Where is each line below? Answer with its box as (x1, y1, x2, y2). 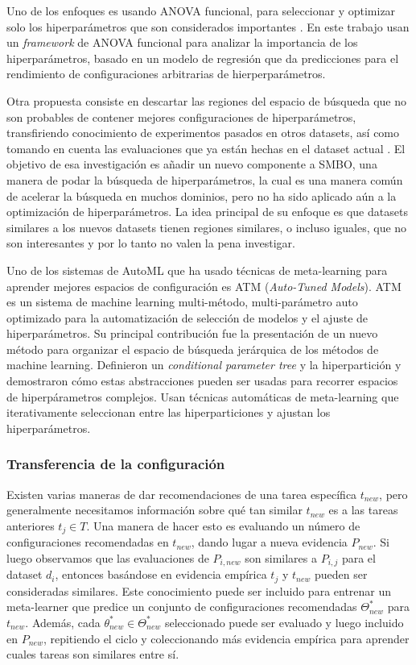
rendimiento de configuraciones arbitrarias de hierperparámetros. (6, 65, 326, 82)
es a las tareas (328, 501, 398, 518)
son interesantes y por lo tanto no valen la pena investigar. (6, 235, 295, 251)
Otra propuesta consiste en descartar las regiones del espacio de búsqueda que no (6, 92, 406, 109)
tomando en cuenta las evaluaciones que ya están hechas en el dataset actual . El (6, 139, 406, 156)
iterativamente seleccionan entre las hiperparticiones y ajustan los (6, 404, 331, 421)
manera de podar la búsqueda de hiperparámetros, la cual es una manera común (6, 171, 403, 188)
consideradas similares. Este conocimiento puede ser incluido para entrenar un (6, 582, 392, 599)
